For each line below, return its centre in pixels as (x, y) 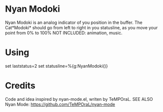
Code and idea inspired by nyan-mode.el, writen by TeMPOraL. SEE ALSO (79, 99)
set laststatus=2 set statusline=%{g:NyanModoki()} (56, 66)
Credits (20, 86)
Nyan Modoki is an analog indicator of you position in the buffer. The (74, 22)
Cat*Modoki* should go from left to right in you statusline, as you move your (81, 27)
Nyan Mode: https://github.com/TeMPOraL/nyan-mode (60, 104)
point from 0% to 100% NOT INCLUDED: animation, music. (64, 33)
